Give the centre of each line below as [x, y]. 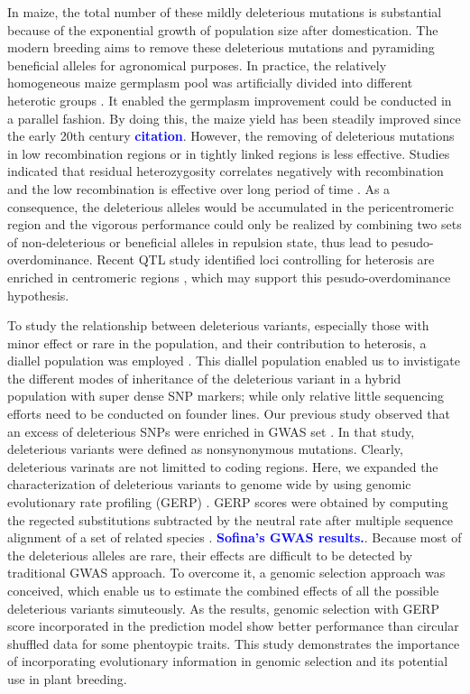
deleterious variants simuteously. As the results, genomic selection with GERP [223, 608]
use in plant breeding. [67, 678]
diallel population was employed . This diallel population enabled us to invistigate [234, 361]
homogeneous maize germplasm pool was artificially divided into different [210, 83]
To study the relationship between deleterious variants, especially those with [218, 325]
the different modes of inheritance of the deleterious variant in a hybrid [204, 378]
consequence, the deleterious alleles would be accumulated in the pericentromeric [231, 206]
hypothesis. [38, 295]
